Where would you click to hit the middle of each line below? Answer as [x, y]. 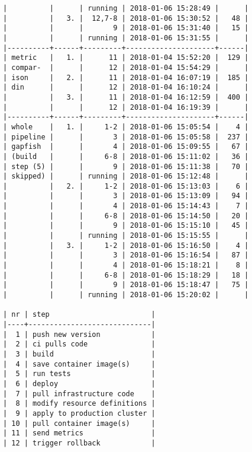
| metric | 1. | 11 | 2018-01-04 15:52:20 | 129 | [126, 58]
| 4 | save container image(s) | [79, 364]
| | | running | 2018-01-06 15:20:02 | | [126, 295]
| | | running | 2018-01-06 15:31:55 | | [126, 38]
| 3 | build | [79, 354]
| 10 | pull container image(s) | [79, 423]
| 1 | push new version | [79, 334]
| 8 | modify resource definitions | [79, 404]
